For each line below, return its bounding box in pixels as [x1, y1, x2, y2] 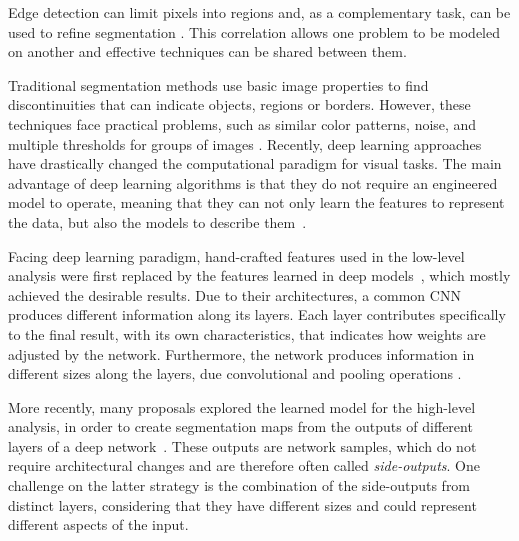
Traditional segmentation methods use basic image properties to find [8, 74, 429, 95]
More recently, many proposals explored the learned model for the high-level [8, 396, 476, 417]
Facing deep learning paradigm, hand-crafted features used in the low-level [8, 245, 465, 266]
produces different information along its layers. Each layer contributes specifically [8, 304, 506, 325]
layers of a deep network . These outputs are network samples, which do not [8, 435, 477, 456]
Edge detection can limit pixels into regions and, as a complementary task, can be [8, 2, 511, 22]
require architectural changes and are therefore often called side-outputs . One [8, 455, 480, 476]
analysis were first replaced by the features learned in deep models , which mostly [8, 265, 511, 286]
